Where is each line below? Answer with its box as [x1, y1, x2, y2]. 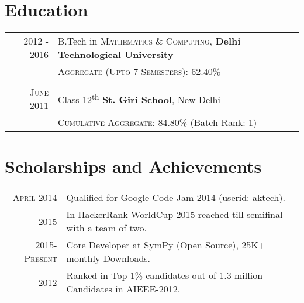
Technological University [58, 47, 174, 62]
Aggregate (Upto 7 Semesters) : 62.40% [58, 64, 220, 79]
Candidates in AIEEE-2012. [66, 282, 181, 296]
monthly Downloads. [66, 251, 151, 265]
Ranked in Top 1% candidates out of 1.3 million [66, 268, 263, 282]
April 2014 [12, 190, 57, 205]
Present [24, 251, 57, 265]
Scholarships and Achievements [5, 154, 262, 178]
